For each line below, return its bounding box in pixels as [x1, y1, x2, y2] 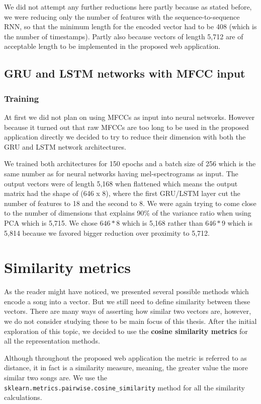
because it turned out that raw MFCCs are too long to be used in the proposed [4, 121, 249, 132]
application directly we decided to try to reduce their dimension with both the [4, 131, 246, 142]
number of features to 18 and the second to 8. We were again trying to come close [4, 197, 256, 208]
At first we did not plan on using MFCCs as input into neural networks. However [4, 111, 255, 122]
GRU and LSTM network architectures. [4, 141, 126, 152]
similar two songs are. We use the [4, 372, 107, 382]
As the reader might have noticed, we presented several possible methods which [4, 286, 249, 297]
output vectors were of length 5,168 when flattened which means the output [4, 178, 238, 188]
